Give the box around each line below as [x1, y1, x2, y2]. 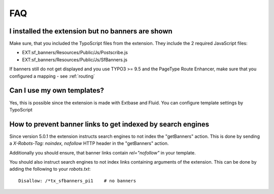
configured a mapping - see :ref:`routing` [9, 73, 95, 79]
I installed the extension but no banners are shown [9, 27, 173, 35]
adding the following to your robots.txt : [9, 166, 91, 172]
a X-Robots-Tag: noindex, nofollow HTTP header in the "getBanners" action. [9, 140, 169, 146]
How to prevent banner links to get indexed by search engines [9, 120, 210, 129]
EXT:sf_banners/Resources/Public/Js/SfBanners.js [22, 56, 128, 63]
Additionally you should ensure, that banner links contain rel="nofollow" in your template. [9, 149, 196, 156]
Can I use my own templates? [9, 86, 104, 95]
